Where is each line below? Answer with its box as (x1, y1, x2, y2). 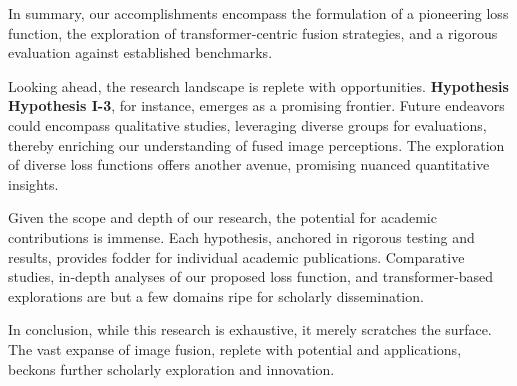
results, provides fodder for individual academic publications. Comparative (8, 246, 465, 267)
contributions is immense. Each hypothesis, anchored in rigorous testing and (8, 226, 475, 247)
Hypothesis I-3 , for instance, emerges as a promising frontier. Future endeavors (8, 95, 505, 116)
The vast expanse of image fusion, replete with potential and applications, (8, 338, 462, 359)
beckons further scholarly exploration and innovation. (8, 358, 335, 379)
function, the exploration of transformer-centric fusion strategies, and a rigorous (8, 22, 498, 43)
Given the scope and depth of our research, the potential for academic (8, 207, 437, 228)
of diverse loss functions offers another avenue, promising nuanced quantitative (8, 154, 490, 175)
